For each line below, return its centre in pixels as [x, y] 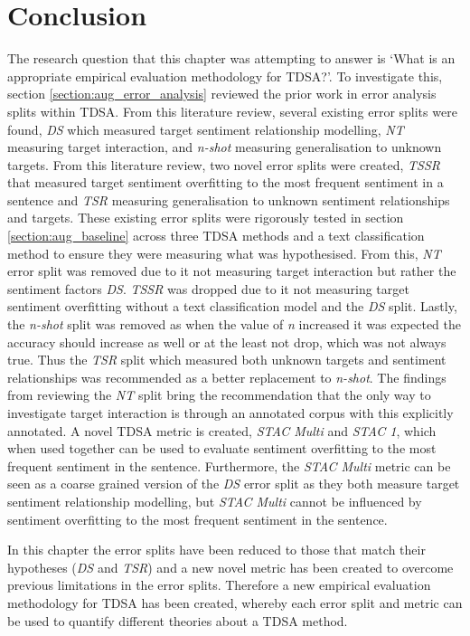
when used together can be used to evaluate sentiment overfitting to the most [222, 448]
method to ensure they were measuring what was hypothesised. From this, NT [224, 253]
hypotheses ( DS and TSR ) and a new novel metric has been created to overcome [230, 567]
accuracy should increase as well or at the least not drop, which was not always [227, 342]
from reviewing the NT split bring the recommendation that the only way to [219, 395]
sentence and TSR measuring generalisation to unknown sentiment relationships [229, 199]
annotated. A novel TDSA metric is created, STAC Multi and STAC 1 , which [222, 430]
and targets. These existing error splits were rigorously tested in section [206, 218]
